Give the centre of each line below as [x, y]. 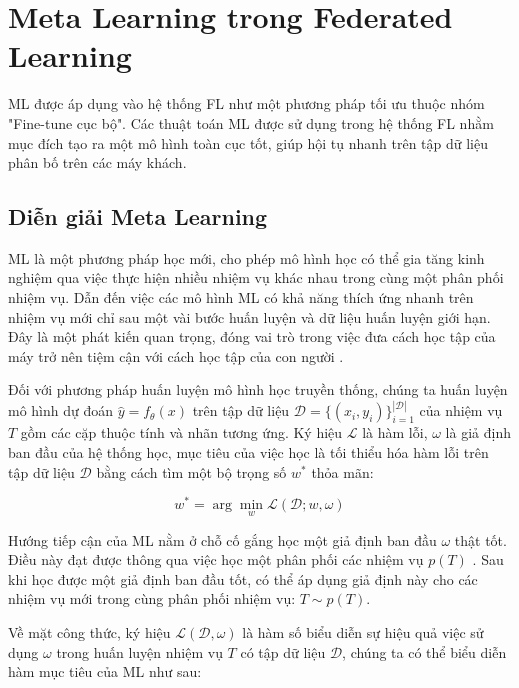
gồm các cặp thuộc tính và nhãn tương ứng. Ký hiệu [181, 432]
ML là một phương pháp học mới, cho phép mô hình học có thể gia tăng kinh [246, 257]
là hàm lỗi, [395, 432]
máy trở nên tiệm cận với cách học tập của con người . [176, 355]
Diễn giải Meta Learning [138, 216]
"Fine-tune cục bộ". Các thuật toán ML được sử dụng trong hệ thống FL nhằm [251, 122]
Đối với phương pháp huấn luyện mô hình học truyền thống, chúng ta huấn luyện [258, 389]
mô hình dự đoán [61, 410]
